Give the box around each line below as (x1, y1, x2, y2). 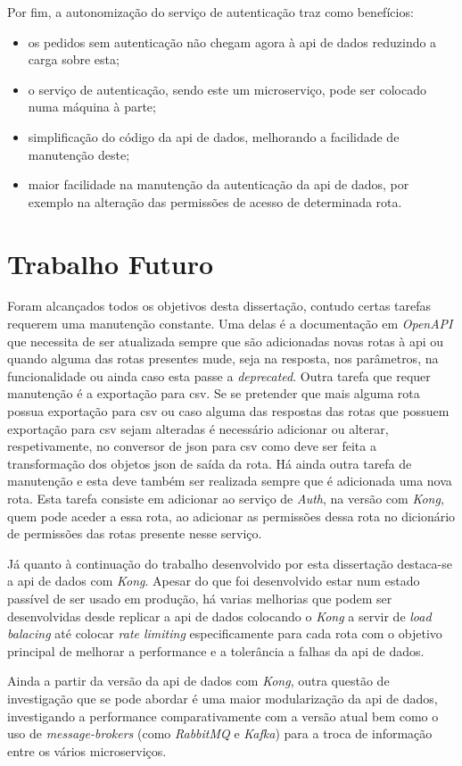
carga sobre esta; (28, 50, 120, 69)
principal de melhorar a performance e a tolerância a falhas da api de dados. (7, 641, 425, 660)
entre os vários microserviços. (7, 741, 167, 760)
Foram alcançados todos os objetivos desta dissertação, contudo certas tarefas (7, 296, 432, 315)
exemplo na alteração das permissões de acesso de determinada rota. (28, 192, 402, 211)
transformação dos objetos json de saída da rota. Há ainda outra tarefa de (7, 454, 412, 472)
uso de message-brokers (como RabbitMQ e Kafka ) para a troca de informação (7, 724, 433, 743)
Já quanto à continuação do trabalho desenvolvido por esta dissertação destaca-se (7, 554, 452, 572)
